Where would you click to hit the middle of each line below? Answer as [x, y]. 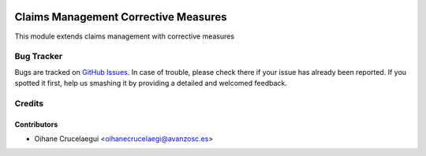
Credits [29, 103]
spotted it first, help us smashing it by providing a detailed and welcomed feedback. [151, 84]
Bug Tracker [39, 57]
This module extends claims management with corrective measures [125, 36]
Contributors [36, 124]
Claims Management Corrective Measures [121, 17]
